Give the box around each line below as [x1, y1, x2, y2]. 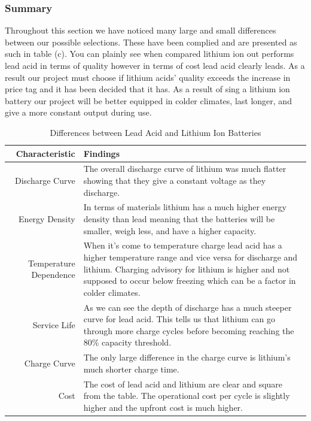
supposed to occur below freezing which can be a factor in [83, 274, 296, 287]
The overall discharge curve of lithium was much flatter [83, 162, 286, 175]
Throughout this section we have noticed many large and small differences [5, 24, 276, 37]
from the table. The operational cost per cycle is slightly [83, 389, 290, 402]
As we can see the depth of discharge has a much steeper [83, 301, 292, 313]
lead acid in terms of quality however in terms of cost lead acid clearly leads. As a [5, 59, 305, 71]
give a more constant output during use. [5, 106, 152, 119]
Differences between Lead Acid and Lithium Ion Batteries [50, 126, 261, 138]
